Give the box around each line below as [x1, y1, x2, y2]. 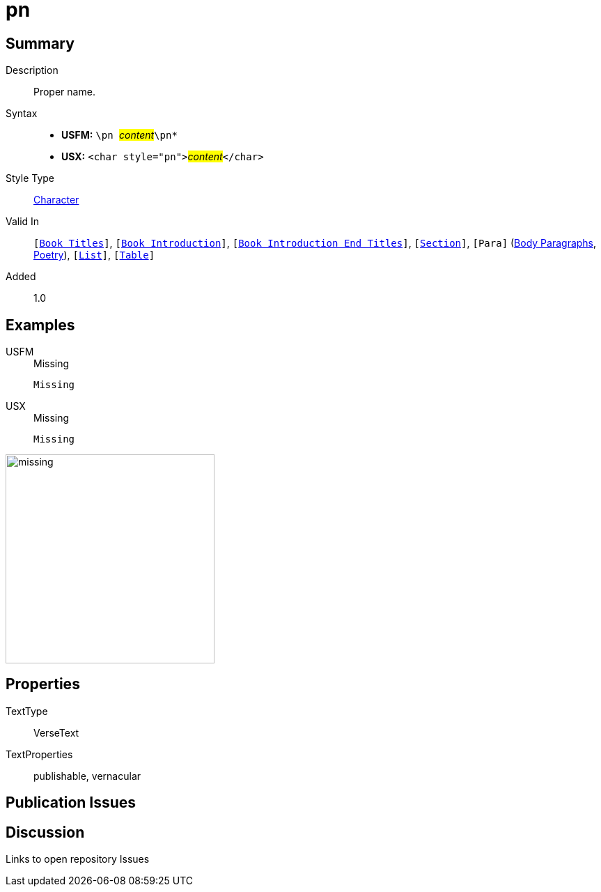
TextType [6, 705, 48, 717]
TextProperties [6, 748, 73, 760]
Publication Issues [6, 794, 136, 812]
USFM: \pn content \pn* [61, 129, 178, 141]
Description [6, 64, 58, 77]
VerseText [33, 726, 79, 739]
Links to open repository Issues [6, 853, 150, 866]
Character [33, 194, 79, 206]
